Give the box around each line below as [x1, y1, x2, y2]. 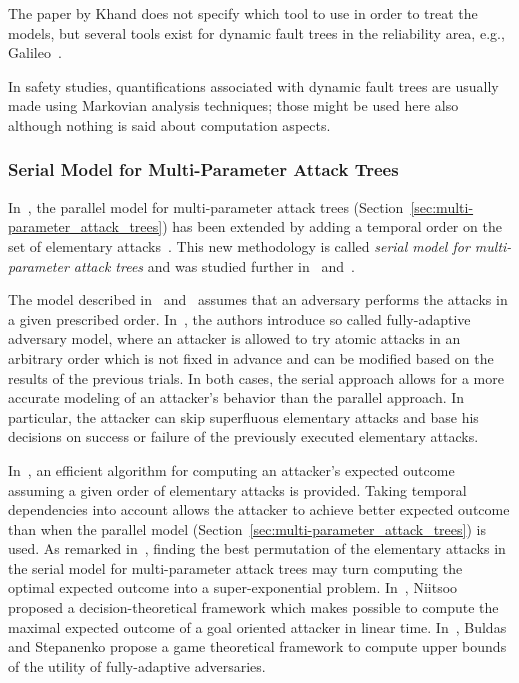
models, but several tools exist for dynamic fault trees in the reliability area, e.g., [8, 22, 505, 43]
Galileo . [8, 42, 62, 63]
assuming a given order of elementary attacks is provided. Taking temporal [8, 479, 467, 500]
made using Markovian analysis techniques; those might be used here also [8, 95, 459, 116]
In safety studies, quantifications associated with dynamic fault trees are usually [8, 75, 499, 96]
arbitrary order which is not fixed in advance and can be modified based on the [8, 347, 494, 368]
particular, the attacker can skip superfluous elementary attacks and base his [8, 406, 479, 427]
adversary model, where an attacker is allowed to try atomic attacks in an [8, 328, 461, 349]
